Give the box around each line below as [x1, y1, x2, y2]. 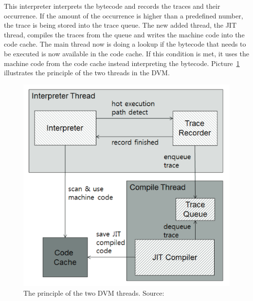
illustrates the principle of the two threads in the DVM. [4, 67, 170, 78]
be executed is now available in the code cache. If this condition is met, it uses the [4, 48, 249, 58]
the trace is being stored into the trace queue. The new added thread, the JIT [4, 20, 237, 30]
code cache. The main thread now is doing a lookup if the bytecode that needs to [4, 39, 246, 49]
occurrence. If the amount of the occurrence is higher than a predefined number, [4, 10, 243, 20]
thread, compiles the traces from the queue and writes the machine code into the [4, 29, 245, 39]
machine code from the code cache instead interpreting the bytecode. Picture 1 [4, 58, 240, 68]
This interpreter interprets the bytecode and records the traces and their [4, 1, 220, 11]
